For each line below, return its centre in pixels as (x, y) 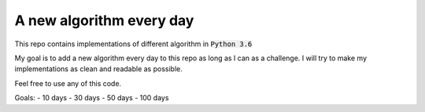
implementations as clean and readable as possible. (98, 69)
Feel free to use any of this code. (68, 83)
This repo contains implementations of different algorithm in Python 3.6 (133, 44)
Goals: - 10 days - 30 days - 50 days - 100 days (92, 98)
